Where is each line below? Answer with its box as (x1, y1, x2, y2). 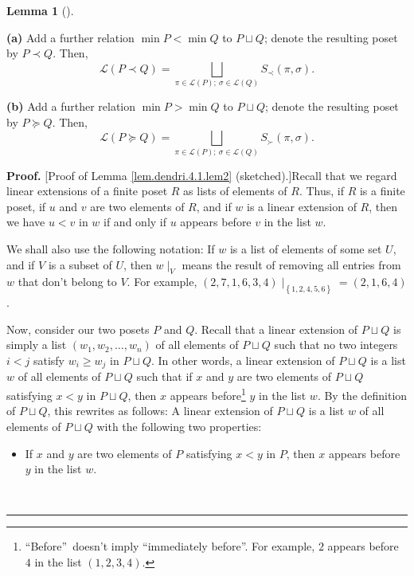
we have (6, 214, 45, 230)
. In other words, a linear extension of (151, 352, 335, 369)
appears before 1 (170, 385, 246, 403)
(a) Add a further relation (6, 29, 135, 45)
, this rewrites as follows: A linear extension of (47, 402, 273, 419)
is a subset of (48, 256, 112, 272)
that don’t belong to (18, 273, 117, 290)
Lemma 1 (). (6, 2, 74, 18)
